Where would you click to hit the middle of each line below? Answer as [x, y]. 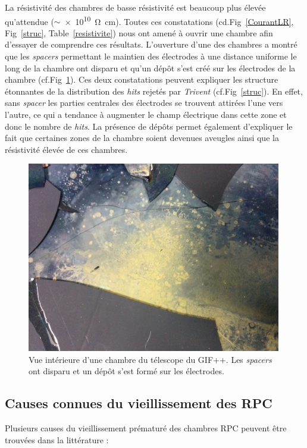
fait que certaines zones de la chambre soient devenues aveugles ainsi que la [142, 138]
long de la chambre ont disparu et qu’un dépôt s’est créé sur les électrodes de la [150, 68]
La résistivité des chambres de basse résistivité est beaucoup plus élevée [135, 7]
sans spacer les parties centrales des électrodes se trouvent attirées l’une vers [144, 103]
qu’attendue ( [29, 21]
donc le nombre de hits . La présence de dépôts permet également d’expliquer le [149, 126]
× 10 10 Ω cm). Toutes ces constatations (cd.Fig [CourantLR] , [179, 20]
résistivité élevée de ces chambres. [66, 149]
